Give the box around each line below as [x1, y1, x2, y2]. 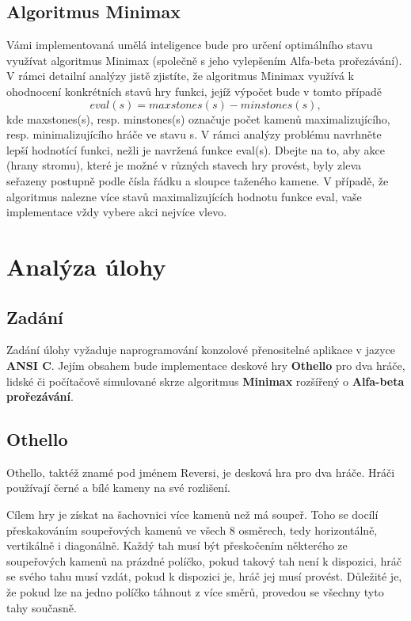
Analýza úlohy [6, 250, 166, 282]
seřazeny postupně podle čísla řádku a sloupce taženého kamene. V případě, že [6, 172, 389, 189]
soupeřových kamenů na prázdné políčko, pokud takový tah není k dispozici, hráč [6, 552, 401, 569]
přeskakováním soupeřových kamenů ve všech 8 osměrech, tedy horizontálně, [6, 521, 378, 538]
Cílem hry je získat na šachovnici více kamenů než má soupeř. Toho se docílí [6, 506, 379, 523]
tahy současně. [6, 599, 77, 615]
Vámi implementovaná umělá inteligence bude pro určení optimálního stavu [6, 36, 373, 53]
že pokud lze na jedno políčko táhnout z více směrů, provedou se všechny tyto [6, 584, 384, 600]
